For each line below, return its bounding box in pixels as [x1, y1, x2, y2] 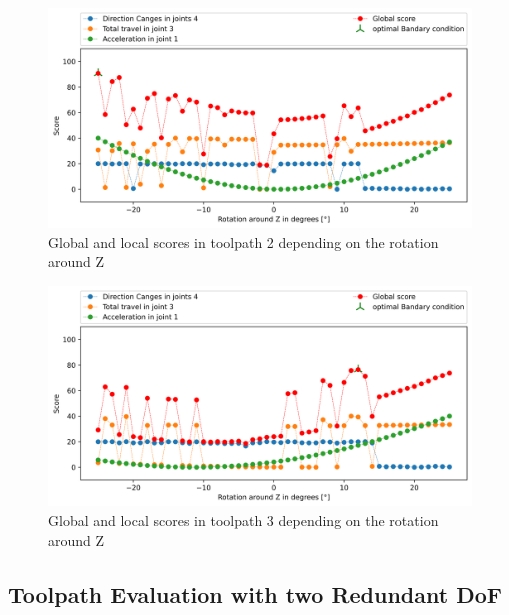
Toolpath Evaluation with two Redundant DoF [8, 578, 503, 609]
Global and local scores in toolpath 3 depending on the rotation [48, 509, 439, 530]
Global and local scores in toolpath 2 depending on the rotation [48, 231, 439, 252]
